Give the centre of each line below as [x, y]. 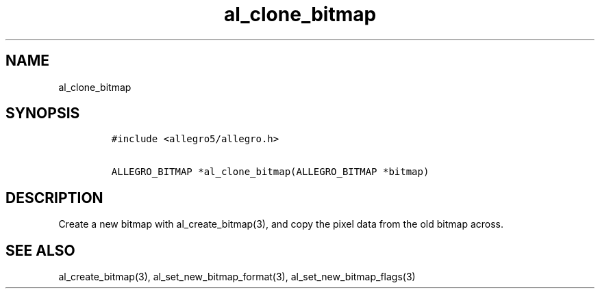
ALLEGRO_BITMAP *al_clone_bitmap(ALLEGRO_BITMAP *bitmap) [270, 172]
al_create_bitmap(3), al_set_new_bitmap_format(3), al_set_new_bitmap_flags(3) [237, 277]
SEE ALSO [40, 250]
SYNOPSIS [43, 113]
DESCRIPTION [54, 198]
